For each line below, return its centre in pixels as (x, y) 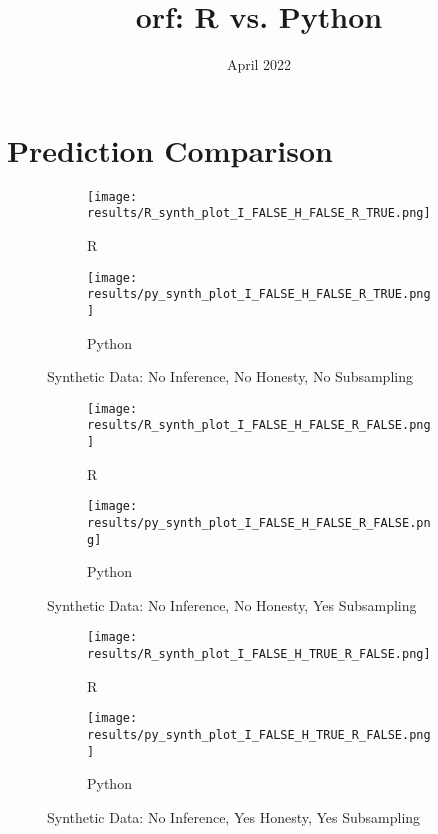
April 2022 (259, 64)
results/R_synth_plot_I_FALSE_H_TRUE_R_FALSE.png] (259, 654)
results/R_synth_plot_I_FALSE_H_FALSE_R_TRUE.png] (259, 213)
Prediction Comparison (170, 149)
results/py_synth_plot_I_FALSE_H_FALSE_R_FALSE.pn (259, 522)
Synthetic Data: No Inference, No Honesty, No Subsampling (230, 376)
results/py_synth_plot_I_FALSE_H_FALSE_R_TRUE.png (259, 294)
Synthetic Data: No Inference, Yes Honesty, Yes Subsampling (234, 816)
